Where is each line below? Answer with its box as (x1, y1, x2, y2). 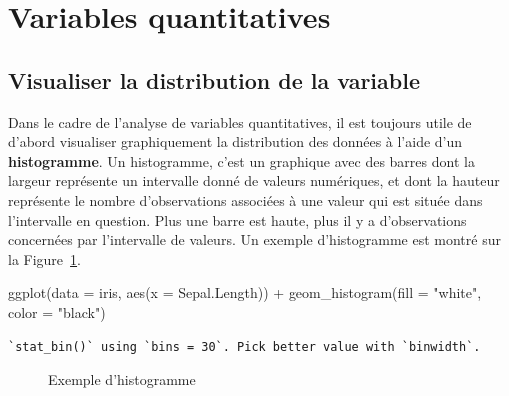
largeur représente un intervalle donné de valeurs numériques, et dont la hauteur (8, 170, 500, 191)
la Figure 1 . (8, 248, 81, 269)
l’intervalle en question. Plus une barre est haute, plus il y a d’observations (8, 209, 467, 230)
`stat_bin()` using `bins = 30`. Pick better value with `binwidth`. (8, 339, 481, 354)
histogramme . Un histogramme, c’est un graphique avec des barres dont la (8, 150, 475, 171)
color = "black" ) (8, 301, 106, 322)
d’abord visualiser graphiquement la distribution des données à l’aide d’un (8, 131, 463, 152)
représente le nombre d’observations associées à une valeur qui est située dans (8, 189, 483, 210)
